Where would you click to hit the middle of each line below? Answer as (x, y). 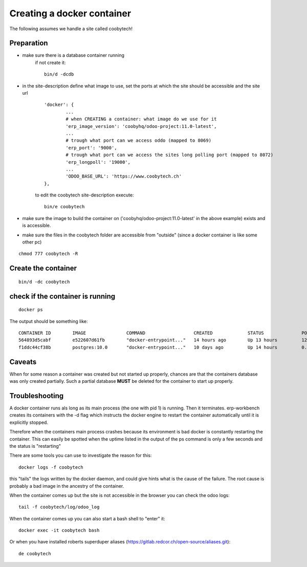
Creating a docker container (70, 13)
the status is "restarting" (35, 446)
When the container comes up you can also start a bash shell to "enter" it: (87, 518)
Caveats (23, 362)
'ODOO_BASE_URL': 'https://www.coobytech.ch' (124, 176)
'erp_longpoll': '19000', (98, 162)
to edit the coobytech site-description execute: (84, 195)
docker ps (31, 310)
